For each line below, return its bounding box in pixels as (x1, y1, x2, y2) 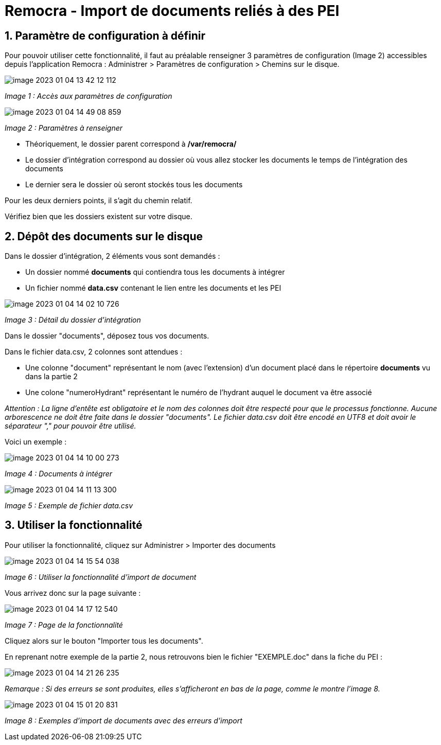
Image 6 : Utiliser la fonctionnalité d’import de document (5, 572, 197, 581)
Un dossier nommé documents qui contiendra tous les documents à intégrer (25, 268, 285, 277)
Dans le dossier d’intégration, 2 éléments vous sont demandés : (5, 252, 220, 261)
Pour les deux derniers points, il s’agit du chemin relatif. (5, 196, 192, 205)
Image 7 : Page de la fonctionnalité (5, 620, 123, 629)
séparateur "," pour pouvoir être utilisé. (5, 421, 136, 431)
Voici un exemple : (5, 437, 67, 447)
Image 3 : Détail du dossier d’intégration (5, 315, 141, 325)
